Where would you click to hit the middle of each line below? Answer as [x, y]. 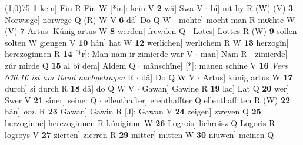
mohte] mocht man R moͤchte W [237, 19]
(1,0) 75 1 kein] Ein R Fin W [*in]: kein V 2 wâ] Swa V [104, 8]
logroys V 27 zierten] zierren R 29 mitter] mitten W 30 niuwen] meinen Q [139, 134]
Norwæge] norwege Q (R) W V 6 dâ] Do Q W [88, 19]
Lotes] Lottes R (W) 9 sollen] [246, 31]
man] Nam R [224, 54]
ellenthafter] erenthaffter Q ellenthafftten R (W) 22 [197, 100]
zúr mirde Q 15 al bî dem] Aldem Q [70, 65]
